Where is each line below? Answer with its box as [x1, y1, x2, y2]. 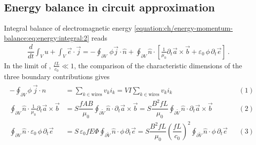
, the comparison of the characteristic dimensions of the [74, 60, 242, 70]
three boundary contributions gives [4, 71, 110, 82]
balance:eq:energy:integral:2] [4, 32, 89, 43]
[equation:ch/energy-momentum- [134, 23, 233, 33]
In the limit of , [4, 60, 51, 70]
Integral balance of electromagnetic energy [4, 23, 132, 33]
